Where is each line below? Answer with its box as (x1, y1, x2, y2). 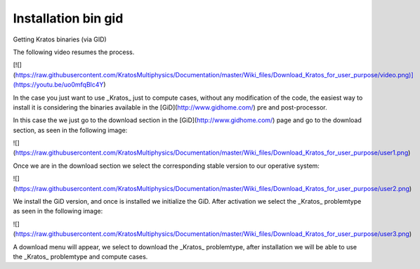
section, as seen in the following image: (13, 126, 128, 134)
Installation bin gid (13, 11, 124, 26)
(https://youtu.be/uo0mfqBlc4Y (13, 81, 104, 89)
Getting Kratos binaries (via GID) (13, 35, 107, 44)
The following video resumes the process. (13, 48, 135, 56)
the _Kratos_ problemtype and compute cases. (13, 252, 148, 261)
